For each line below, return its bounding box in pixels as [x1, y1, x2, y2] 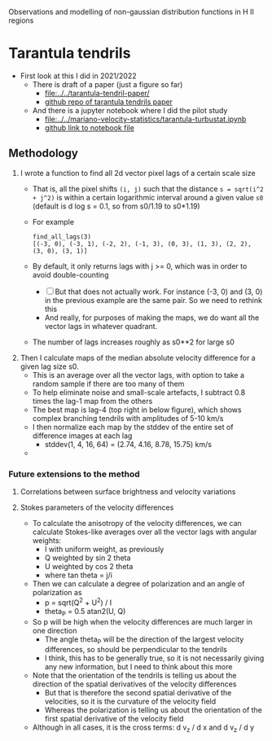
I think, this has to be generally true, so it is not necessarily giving [44, 653, 265, 663]
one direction [32, 625, 77, 635]
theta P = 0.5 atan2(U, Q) [44, 606, 126, 618]
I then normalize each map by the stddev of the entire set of [32, 422, 234, 432]
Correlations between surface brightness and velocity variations [20, 487, 236, 497]
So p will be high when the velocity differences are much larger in [32, 616, 252, 626]
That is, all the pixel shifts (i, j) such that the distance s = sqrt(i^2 [32, 183, 264, 194]
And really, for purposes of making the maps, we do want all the [44, 313, 260, 322]
